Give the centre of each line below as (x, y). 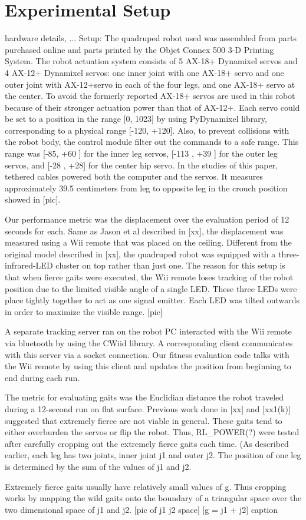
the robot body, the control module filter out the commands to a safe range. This (152, 142)
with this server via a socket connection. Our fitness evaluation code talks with (147, 354)
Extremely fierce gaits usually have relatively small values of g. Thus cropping (146, 486)
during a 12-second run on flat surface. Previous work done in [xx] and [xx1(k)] (148, 408)
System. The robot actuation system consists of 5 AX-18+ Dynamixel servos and (151, 61)
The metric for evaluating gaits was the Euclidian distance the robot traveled (144, 397)
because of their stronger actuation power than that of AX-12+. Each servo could (152, 107)
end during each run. (42, 377)
